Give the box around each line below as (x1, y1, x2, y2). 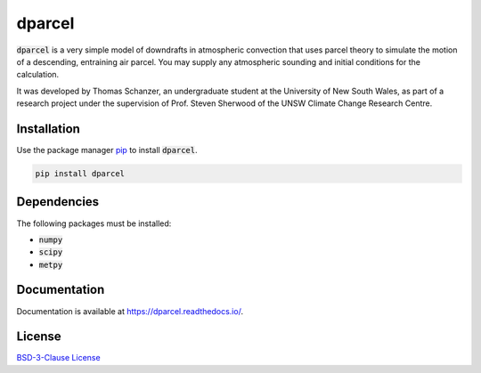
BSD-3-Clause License (16, 353, 102, 363)
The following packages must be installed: (16, 218, 172, 229)
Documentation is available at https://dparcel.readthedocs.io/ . (16, 305, 244, 316)
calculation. (16, 69, 60, 80)
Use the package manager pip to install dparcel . (16, 145, 198, 156)
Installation (16, 121, 80, 136)
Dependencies (16, 194, 100, 209)
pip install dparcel (35, 169, 125, 178)
